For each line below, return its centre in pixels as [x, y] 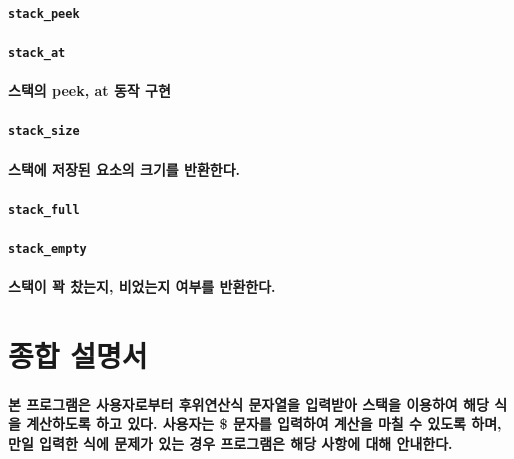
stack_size [44, 131]
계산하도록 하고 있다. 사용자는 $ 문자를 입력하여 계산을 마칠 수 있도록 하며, [264, 423]
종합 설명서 [78, 355]
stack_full [44, 209]
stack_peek [44, 13]
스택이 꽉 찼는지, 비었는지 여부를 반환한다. [142, 286]
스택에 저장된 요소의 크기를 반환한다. [124, 168]
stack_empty [47, 248]
